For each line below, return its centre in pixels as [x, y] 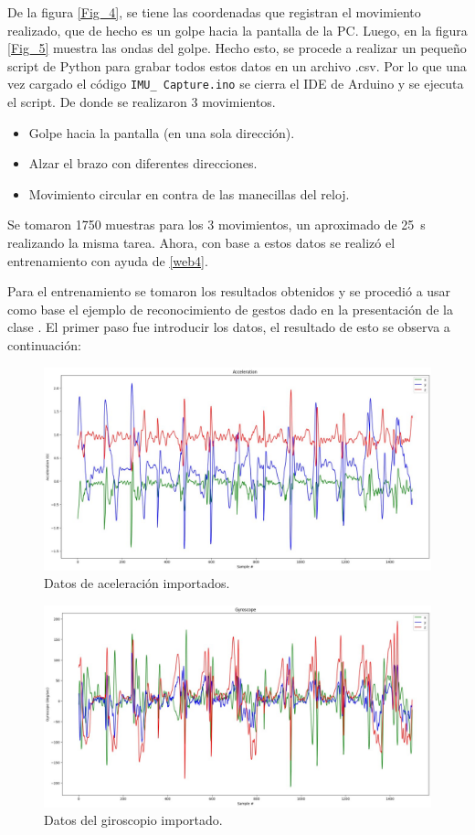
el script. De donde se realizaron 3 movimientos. [142, 102]
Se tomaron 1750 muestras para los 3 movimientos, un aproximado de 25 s [216, 225]
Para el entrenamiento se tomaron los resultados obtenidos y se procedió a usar [229, 291]
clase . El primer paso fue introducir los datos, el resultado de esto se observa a [229, 327]
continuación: [44, 344]
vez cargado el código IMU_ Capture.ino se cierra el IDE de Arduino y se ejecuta [236, 84]
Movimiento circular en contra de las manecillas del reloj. [189, 193]
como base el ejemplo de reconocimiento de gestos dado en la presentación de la [230, 309]
